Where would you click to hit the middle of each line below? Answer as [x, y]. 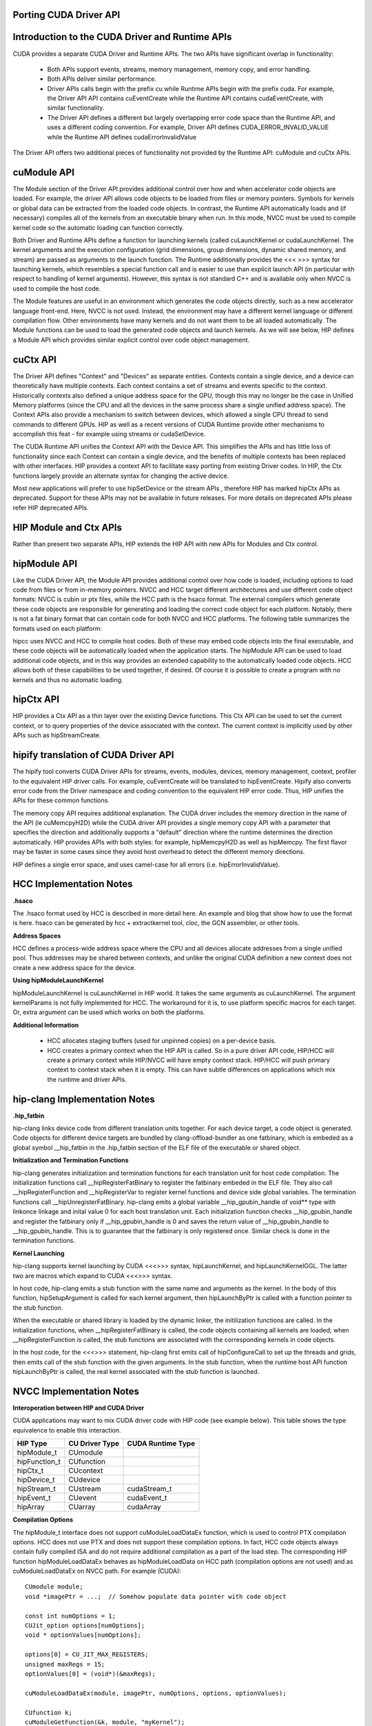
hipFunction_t [39, 1462]
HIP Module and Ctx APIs [67, 527]
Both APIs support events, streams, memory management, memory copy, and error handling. [179, 69]
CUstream [84, 1489]
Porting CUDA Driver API [66, 15]
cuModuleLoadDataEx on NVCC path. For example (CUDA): [97, 1571]
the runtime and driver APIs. [87, 1079]
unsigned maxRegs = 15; [65, 1664]
